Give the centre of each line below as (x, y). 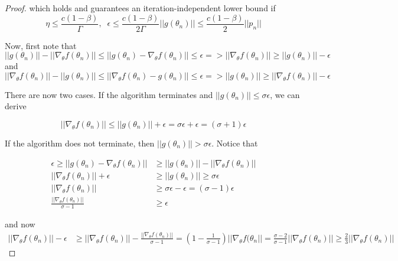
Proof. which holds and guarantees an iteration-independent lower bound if (140, 8)
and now (20, 224)
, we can (285, 94)
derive (16, 106)
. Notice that (235, 143)
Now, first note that (41, 45)
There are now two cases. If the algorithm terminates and (109, 94)
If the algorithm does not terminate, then (80, 143)
